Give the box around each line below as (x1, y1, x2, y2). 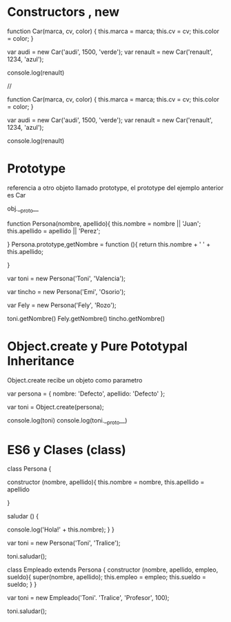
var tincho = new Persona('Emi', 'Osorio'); (7, 287, 126, 295)
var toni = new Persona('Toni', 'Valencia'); (7, 274, 126, 282)
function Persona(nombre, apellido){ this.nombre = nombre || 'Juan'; (7, 219, 201, 228)
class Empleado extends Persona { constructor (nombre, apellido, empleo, (7, 565, 219, 574)
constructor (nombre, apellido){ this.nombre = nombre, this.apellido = (7, 478, 205, 487)
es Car (7, 191, 26, 199)
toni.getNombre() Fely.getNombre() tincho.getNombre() (7, 314, 165, 322)
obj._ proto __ (7, 204, 39, 214)
